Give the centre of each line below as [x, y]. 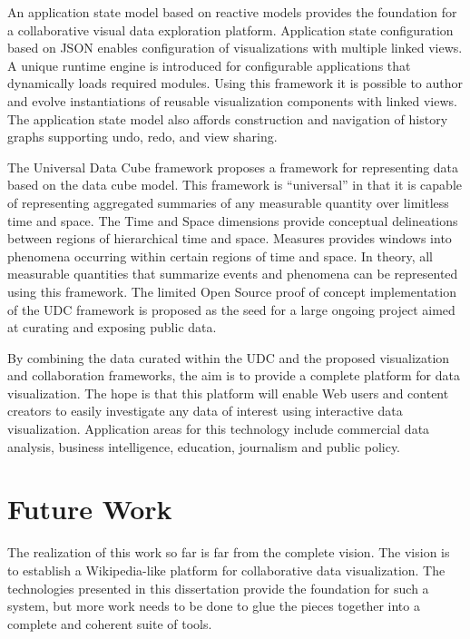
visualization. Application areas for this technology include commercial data [219, 429]
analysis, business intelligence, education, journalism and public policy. [204, 446]
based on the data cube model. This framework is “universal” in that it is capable [235, 185]
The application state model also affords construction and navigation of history [228, 118]
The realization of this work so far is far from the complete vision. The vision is [229, 552]
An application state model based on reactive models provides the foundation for [232, 12]
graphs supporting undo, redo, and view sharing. [142, 137]
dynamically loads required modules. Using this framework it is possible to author [235, 83]
